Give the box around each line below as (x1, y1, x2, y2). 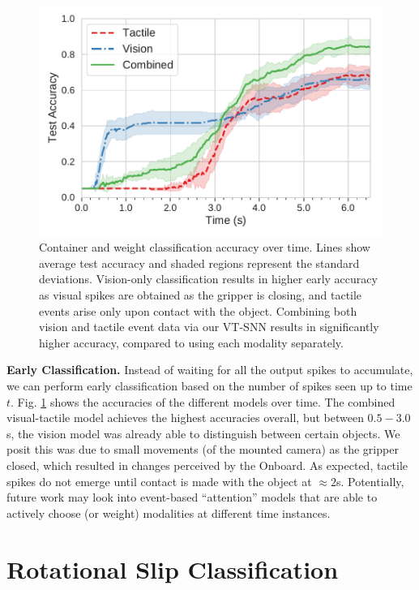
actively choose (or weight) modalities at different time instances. (6, 504, 331, 521)
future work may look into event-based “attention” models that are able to (6, 489, 378, 506)
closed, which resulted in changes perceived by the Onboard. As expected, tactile (6, 456, 408, 473)
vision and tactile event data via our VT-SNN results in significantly (39, 318, 379, 335)
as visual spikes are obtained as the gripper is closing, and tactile (39, 286, 362, 304)
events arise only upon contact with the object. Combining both (39, 302, 357, 319)
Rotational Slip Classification (6, 552, 339, 585)
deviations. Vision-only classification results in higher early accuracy (39, 270, 378, 287)
